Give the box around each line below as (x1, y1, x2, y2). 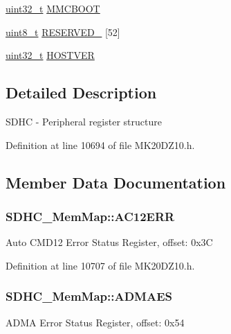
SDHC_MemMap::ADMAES (6, 288, 173, 305)
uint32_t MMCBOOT (6, 1, 100, 15)
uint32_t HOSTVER (6, 48, 95, 62)
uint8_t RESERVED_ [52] (6, 24, 120, 39)
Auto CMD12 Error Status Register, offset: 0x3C (6, 235, 213, 249)
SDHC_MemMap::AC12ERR (6, 207, 175, 225)
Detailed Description (6, 82, 157, 103)
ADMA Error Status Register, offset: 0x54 (6, 315, 185, 329)
